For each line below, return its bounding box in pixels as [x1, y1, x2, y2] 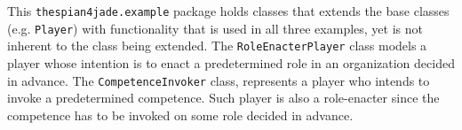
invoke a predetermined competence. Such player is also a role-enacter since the [7, 88, 440, 107]
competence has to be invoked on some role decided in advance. [7, 105, 354, 124]
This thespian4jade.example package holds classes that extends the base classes [7, 2, 450, 19]
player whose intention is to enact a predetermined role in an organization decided [7, 53, 455, 72]
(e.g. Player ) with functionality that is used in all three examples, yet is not [7, 19, 423, 37]
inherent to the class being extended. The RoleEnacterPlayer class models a [7, 36, 427, 55]
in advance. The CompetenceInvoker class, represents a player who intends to [7, 71, 430, 89]
